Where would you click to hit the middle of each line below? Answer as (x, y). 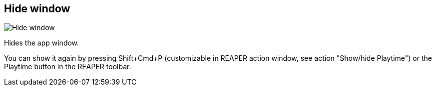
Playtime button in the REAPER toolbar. (68, 67)
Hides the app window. (42, 43)
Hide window (37, 9)
